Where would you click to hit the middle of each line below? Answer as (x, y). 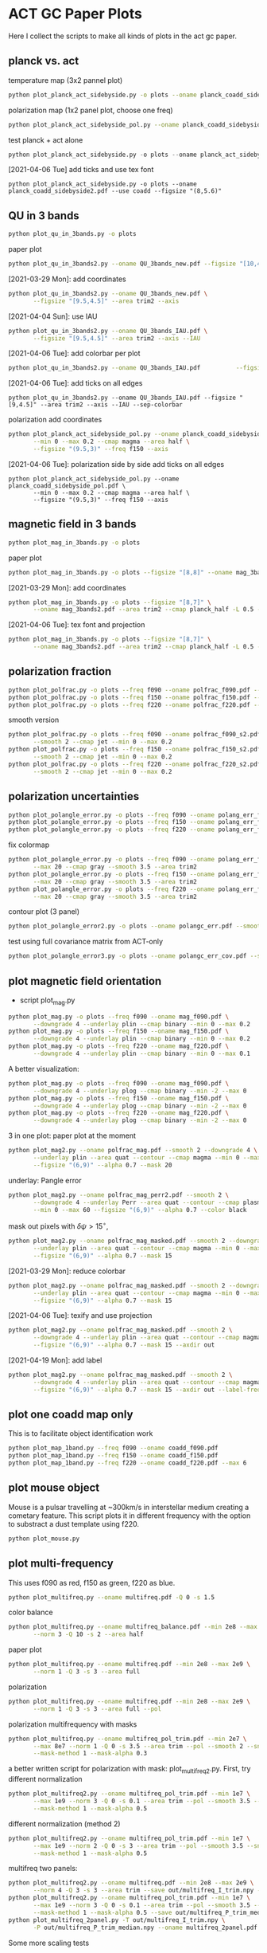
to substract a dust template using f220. (74, 1524)
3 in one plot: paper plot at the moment (72, 1135)
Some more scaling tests (49, 1943)
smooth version (34, 720)
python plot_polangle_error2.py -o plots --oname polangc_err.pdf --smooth (136, 926)
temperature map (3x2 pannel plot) (66, 80)
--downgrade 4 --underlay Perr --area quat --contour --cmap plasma (149, 1202)
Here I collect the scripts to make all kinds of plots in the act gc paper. (122, 36)
